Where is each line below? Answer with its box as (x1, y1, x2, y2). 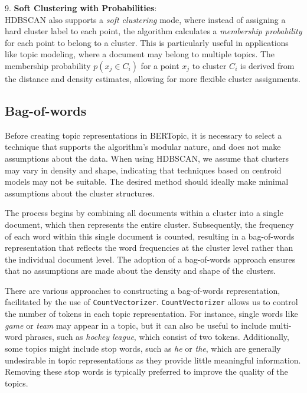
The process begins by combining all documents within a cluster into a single (5, 207, 283, 219)
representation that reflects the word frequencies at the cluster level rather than (5, 241, 293, 254)
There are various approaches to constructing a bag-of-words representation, (5, 284, 280, 296)
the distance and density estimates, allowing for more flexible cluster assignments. (5, 72, 301, 84)
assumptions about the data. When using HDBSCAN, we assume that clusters (5, 152, 289, 164)
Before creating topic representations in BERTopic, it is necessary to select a (5, 129, 282, 141)
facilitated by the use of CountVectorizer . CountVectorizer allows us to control (5, 296, 298, 308)
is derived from (240, 59, 295, 71)
